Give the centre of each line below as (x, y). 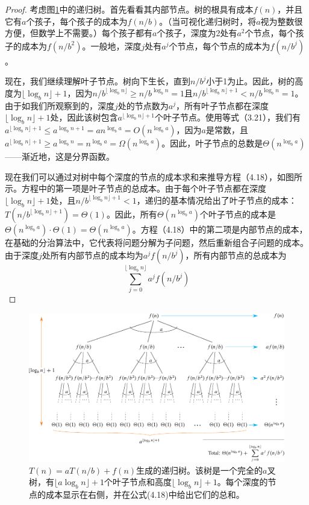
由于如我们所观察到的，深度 (60, 105)
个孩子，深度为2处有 (197, 33)
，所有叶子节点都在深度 (223, 105)
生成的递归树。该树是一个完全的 (200, 470)
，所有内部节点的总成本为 (236, 255)
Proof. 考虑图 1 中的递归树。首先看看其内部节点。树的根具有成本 (129, 9)
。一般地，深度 (112, 45)
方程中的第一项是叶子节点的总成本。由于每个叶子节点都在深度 (144, 188)
